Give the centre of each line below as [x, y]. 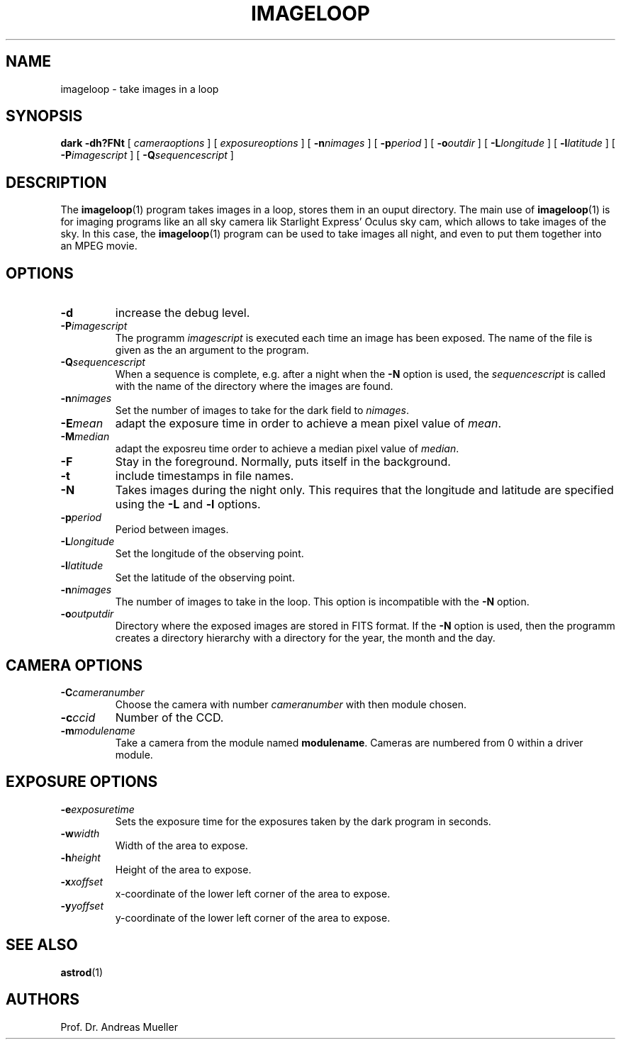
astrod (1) [82, 972]
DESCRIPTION [56, 182]
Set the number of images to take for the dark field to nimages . [262, 410]
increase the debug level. [183, 313]
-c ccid [78, 717]
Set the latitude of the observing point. [205, 578]
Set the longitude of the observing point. [209, 554]
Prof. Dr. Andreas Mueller [119, 1027]
